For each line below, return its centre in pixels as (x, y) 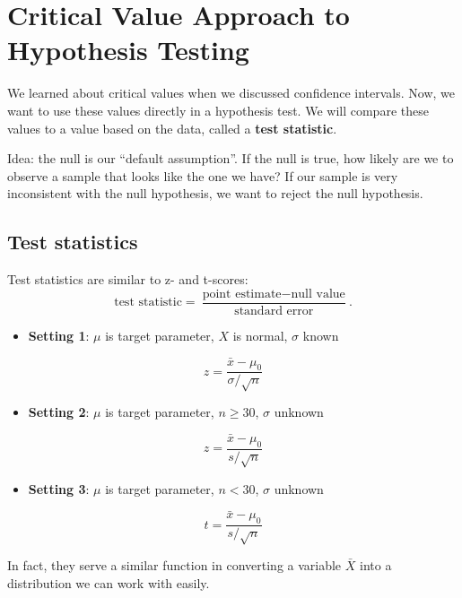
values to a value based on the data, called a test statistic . (172, 128)
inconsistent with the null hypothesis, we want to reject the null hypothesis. (215, 193)
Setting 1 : (59, 335)
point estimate (242, 294)
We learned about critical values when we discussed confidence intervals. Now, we (231, 93)
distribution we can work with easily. (109, 582)
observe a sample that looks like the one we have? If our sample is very (203, 175)
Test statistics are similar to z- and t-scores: (128, 279)
